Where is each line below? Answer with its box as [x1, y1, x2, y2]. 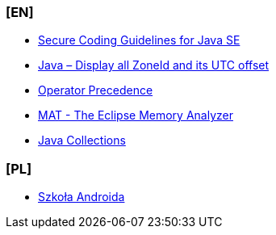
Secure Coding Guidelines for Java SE [38, 33, 240, 48]
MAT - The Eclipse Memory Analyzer [38, 108, 233, 123]
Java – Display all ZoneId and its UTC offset [38, 58, 270, 73]
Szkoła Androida [38, 190, 125, 204]
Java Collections [38, 133, 126, 148]
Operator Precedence [38, 83, 153, 98]
